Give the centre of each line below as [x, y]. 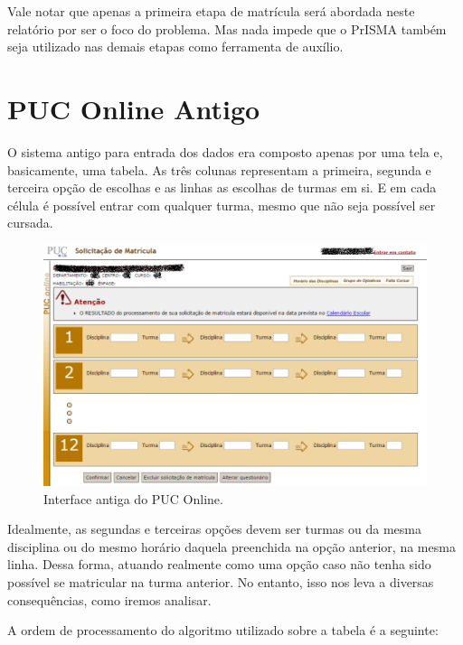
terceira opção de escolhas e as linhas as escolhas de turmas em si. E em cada [222, 187]
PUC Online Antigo [134, 108]
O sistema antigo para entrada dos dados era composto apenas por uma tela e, [225, 151]
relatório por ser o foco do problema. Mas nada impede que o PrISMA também [227, 28]
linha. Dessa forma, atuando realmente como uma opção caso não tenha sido [219, 564]
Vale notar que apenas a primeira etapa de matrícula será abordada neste [211, 11]
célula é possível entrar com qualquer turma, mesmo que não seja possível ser [222, 205]
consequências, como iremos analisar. [109, 599]
